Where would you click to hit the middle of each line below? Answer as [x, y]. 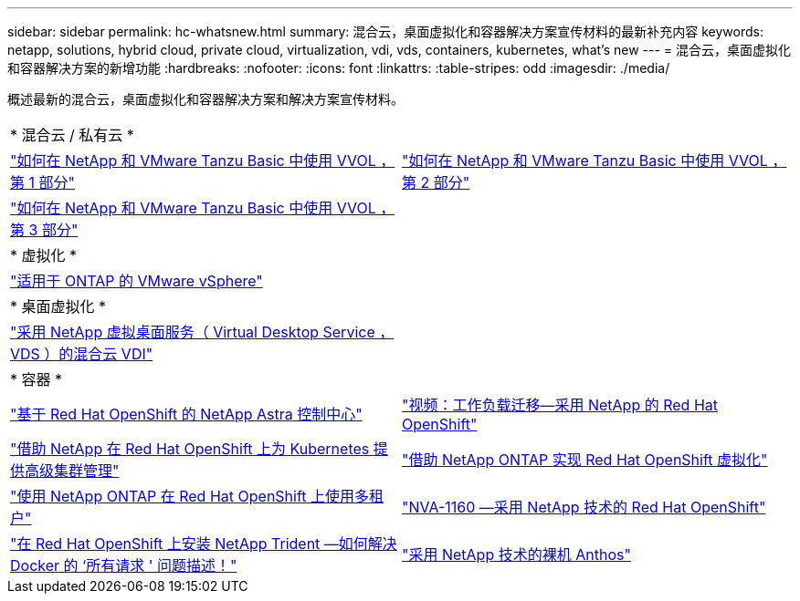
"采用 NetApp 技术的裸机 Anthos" [516, 554]
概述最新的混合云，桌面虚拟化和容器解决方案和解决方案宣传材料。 [205, 99]
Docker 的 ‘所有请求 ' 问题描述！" [124, 565]
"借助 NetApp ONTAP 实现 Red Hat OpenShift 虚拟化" [585, 460]
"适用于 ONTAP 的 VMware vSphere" [137, 281]
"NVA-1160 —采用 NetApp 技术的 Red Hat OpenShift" [584, 507]
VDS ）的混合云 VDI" [82, 354]
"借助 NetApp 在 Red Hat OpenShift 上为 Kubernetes [190, 449]
